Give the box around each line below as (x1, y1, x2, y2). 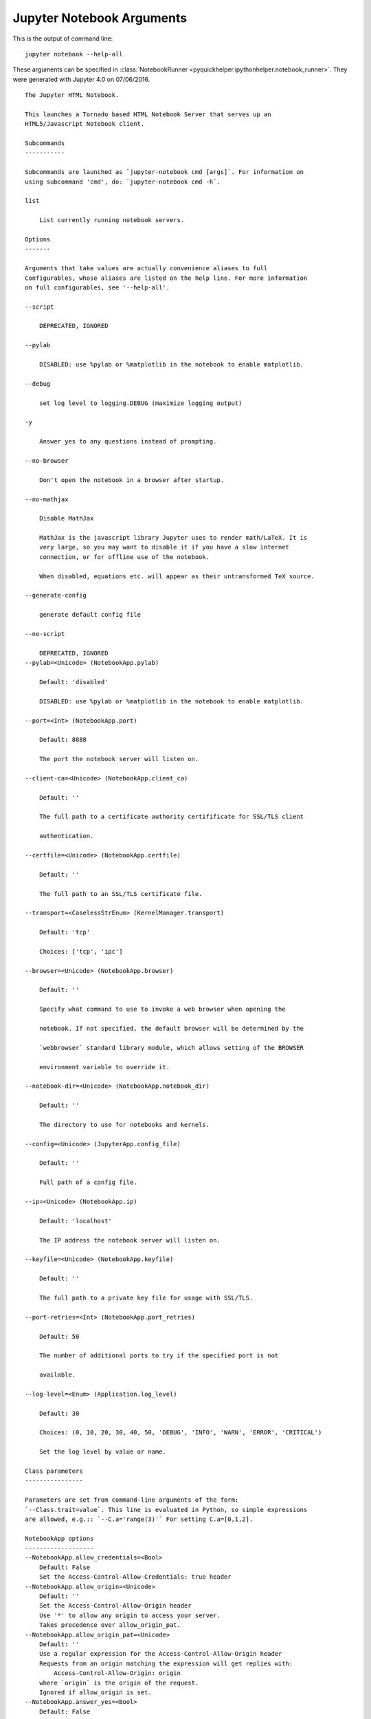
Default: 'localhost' (38, 1217, 113, 1225)
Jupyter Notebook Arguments (12, 10, 188, 25)
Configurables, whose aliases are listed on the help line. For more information (25, 274, 308, 282)
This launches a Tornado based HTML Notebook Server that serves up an (25, 110, 271, 118)
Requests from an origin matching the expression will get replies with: (38, 1659, 293, 1667)
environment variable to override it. (38, 1063, 170, 1071)
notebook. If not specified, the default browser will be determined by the (38, 1025, 304, 1032)
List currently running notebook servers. (38, 217, 185, 224)
